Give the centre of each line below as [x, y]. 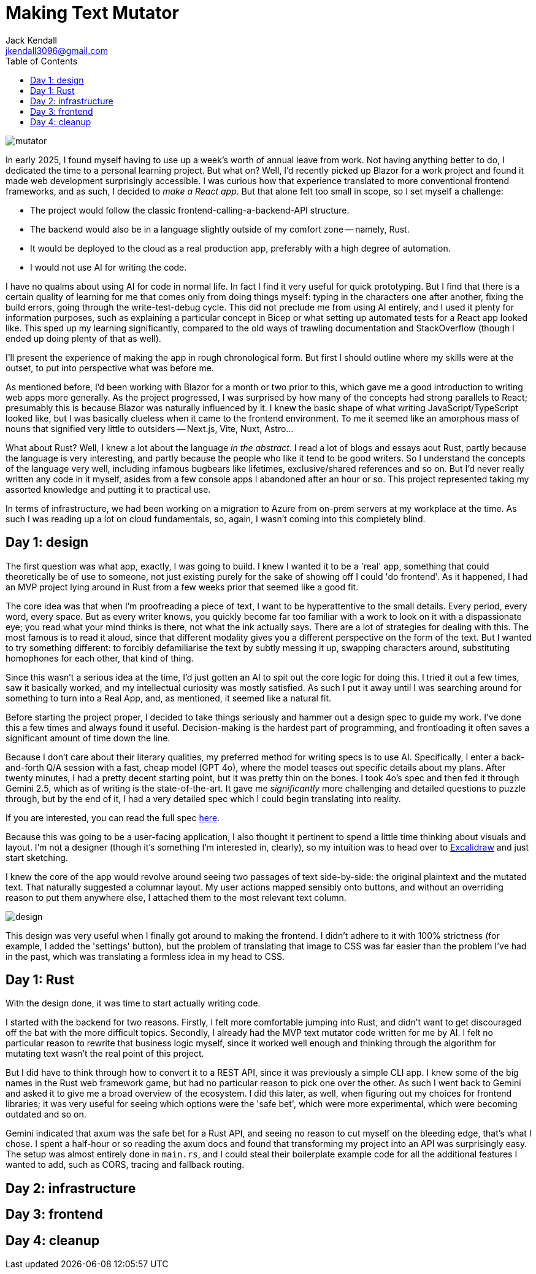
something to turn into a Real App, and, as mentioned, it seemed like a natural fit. [169, 698]
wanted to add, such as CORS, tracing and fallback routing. [125, 1165]
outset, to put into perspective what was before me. [110, 368]
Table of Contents [42, 61]
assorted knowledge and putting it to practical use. [108, 489]
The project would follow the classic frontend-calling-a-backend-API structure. [190, 210]
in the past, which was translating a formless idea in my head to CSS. [145, 956]
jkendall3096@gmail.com [57, 50]
